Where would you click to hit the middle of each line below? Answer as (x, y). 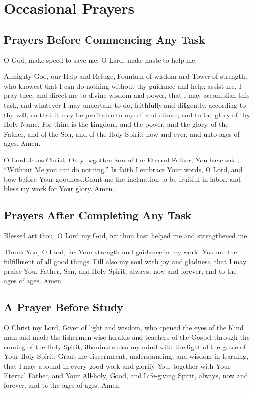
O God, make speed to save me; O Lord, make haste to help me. (101, 59)
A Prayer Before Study (64, 307)
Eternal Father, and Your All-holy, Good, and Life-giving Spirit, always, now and (126, 375)
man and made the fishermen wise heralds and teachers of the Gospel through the (127, 337)
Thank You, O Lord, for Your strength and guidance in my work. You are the (121, 252)
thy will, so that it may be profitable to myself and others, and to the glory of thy (127, 114)
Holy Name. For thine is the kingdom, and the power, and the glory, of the (116, 124)
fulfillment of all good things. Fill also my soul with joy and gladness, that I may (125, 261)
